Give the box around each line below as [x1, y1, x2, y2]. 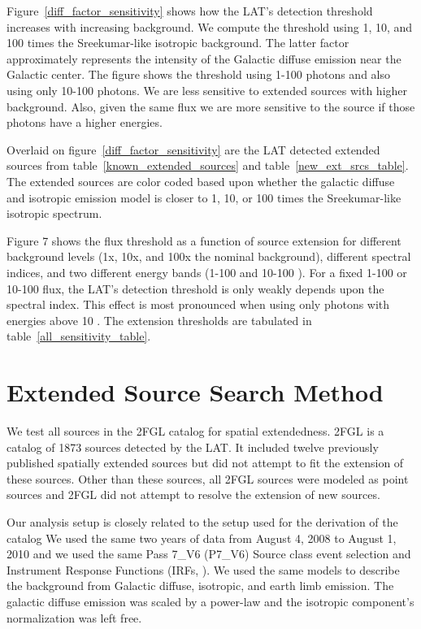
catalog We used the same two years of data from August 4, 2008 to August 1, [7, 529, 397, 546]
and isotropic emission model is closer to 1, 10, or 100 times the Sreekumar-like [7, 189, 401, 206]
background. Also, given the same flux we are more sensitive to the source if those [7, 98, 415, 115]
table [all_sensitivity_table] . [7, 328, 151, 345]
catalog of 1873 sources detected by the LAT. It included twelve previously [7, 438, 379, 455]
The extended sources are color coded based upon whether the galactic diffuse [7, 172, 395, 189]
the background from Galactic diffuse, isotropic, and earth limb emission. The [7, 577, 394, 594]
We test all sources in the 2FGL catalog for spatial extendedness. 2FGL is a [7, 423, 384, 439]
